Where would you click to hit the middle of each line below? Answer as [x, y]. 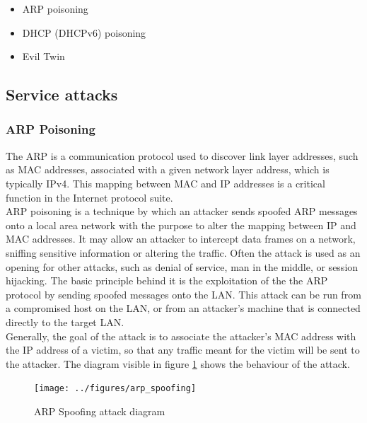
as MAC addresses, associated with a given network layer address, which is [168, 169]
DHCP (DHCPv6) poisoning [84, 32]
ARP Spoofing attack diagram [100, 411]
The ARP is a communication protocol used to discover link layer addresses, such [182, 155]
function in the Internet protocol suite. [89, 197]
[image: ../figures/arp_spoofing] [115, 389]
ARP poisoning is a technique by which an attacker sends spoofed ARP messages [182, 211]
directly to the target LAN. [65, 321]
